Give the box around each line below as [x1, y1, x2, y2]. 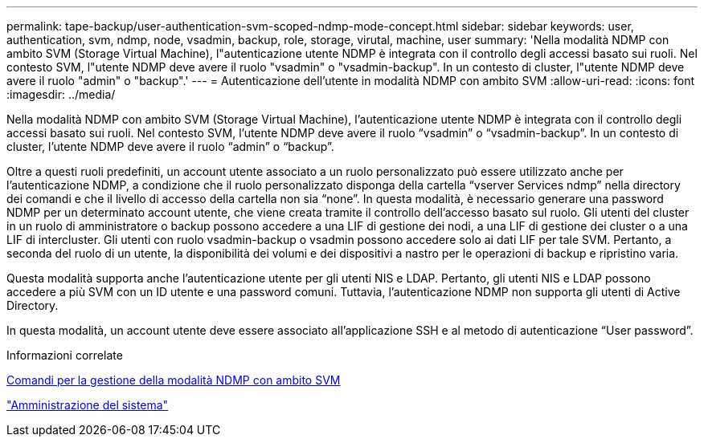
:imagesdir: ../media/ [6, 87, 116, 101]
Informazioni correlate [6, 348, 123, 362]
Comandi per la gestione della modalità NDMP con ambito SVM [6, 373, 341, 387]
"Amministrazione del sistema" [6, 398, 169, 412]
